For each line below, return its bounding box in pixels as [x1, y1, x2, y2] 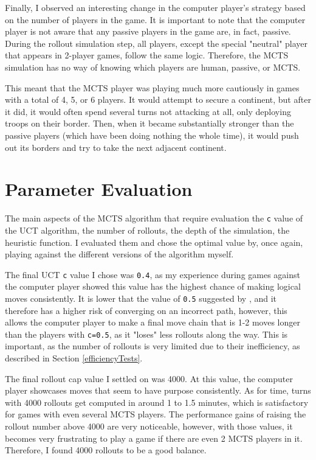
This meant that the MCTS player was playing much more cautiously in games [5, 81, 300, 94]
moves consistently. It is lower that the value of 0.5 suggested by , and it [5, 291, 276, 304]
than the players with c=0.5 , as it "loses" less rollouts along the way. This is [5, 327, 288, 340]
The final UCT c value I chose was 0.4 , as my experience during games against [5, 268, 300, 281]
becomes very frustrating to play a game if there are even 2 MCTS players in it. [5, 431, 303, 444]
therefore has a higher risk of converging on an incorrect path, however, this [5, 304, 287, 316]
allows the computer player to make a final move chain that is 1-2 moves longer [5, 316, 300, 329]
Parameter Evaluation [5, 176, 193, 201]
